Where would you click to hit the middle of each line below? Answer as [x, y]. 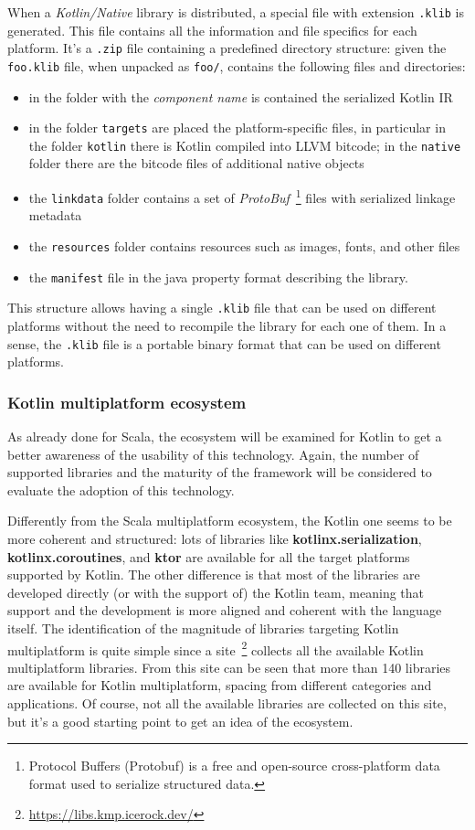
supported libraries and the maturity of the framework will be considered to [220, 472]
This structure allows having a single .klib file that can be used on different [222, 308]
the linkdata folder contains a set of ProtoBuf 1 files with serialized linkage [242, 196]
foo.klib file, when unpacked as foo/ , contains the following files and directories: [237, 65]
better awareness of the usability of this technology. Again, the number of [213, 454]
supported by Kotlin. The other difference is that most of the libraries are [214, 575]
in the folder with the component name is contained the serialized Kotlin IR [241, 96]
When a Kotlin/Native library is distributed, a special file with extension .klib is [236, 12]
